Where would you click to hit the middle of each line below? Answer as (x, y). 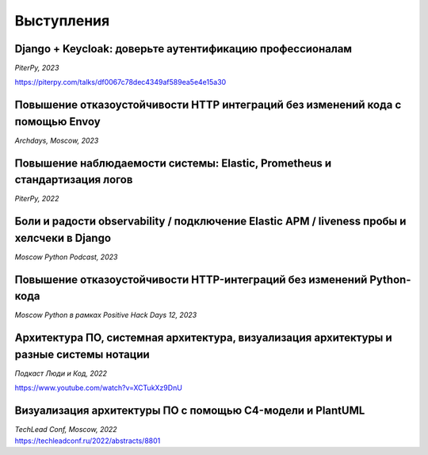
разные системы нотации (82, 354)
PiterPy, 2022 (37, 199)
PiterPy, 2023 (37, 68)
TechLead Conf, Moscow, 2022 (66, 430)
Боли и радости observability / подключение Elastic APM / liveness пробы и (210, 222)
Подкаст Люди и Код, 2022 (61, 373)
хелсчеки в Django (63, 238)
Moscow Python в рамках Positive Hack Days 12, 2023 (106, 315)
